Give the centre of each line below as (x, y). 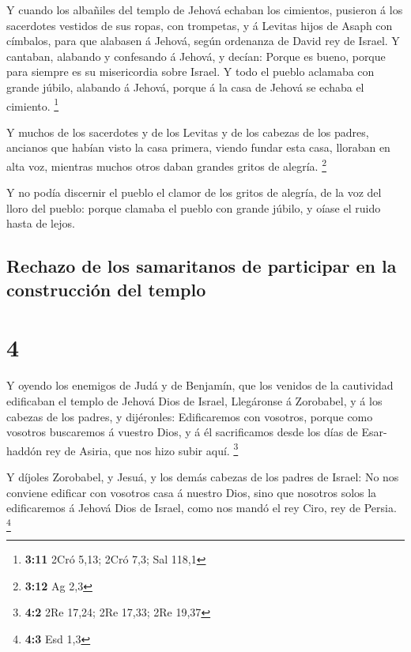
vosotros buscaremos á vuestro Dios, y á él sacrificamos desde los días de (182, 432)
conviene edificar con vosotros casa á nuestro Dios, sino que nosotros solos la (192, 492)
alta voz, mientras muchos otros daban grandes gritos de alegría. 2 (167, 165)
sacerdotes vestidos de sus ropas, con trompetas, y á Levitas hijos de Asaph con (200, 25)
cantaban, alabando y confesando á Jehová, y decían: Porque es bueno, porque (196, 56)
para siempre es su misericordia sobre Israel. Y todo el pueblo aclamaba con (190, 72)
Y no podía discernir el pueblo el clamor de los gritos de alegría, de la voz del (194, 192)
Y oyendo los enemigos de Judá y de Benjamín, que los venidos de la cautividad (200, 385)
